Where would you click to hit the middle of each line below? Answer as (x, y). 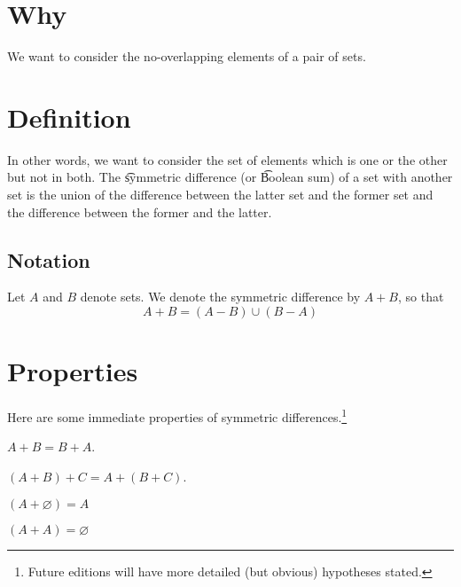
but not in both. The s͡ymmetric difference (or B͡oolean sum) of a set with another (230, 177)
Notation (49, 259)
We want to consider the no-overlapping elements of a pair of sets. (187, 56)
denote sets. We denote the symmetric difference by (220, 297)
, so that (421, 297)
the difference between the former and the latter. (140, 211)
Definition (69, 117)
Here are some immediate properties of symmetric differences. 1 (177, 415)
